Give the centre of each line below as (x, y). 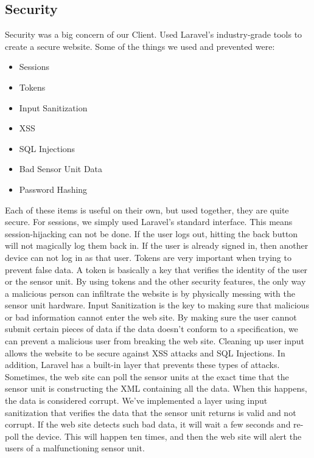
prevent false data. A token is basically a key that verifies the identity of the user (156, 269)
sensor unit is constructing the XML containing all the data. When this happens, (156, 388)
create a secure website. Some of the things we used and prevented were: (140, 46)
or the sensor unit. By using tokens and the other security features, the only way (155, 281)
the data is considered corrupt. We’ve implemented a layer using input (136, 401)
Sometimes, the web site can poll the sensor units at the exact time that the (147, 376)
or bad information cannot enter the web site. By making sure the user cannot (151, 317)
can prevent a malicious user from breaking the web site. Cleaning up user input (155, 341)
